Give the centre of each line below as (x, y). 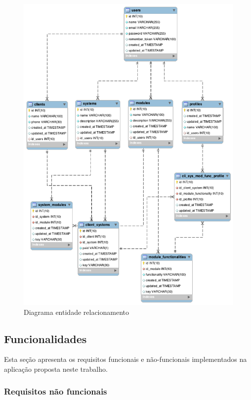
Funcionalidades (45, 338)
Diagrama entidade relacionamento (76, 312)
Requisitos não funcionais (56, 391)
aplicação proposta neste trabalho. (56, 369)
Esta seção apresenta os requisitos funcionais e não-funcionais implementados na (125, 359)
